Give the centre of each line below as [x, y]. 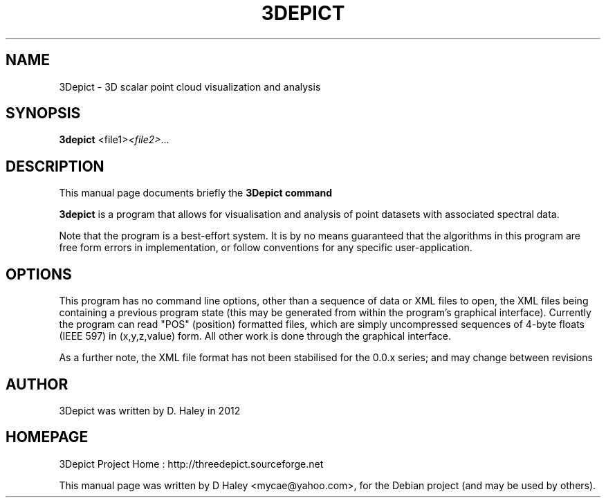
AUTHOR [37, 384]
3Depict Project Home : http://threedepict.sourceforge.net [191, 464]
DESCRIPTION [55, 166]
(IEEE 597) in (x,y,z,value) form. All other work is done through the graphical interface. [255, 336]
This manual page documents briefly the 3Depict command [196, 193]
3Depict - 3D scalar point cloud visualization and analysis [190, 86]
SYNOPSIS [43, 113]
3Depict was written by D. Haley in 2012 [150, 410]
